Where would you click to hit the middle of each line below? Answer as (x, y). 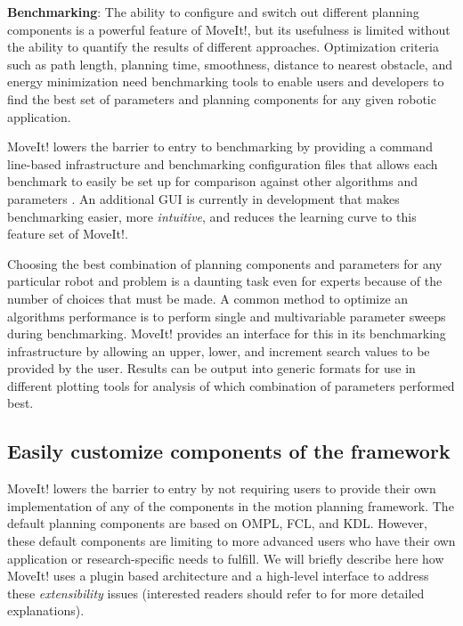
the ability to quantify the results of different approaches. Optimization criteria (223, 47)
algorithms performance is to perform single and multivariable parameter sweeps (227, 316)
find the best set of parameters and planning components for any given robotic (222, 98)
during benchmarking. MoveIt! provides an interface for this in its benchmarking (227, 333)
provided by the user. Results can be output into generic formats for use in (211, 368)
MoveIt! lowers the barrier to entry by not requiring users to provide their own (222, 488)
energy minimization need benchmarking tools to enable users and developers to (226, 81)
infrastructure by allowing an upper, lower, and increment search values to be (219, 350)
